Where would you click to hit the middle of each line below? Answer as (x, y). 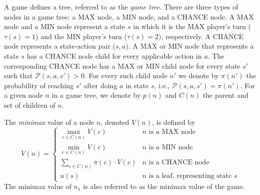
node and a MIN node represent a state (65, 26)
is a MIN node (171, 147)
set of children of (30, 105)
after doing (100, 85)
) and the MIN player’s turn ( (81, 36)
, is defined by (174, 122)
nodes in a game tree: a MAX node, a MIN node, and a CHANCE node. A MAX (129, 16)
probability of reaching (39, 85)
